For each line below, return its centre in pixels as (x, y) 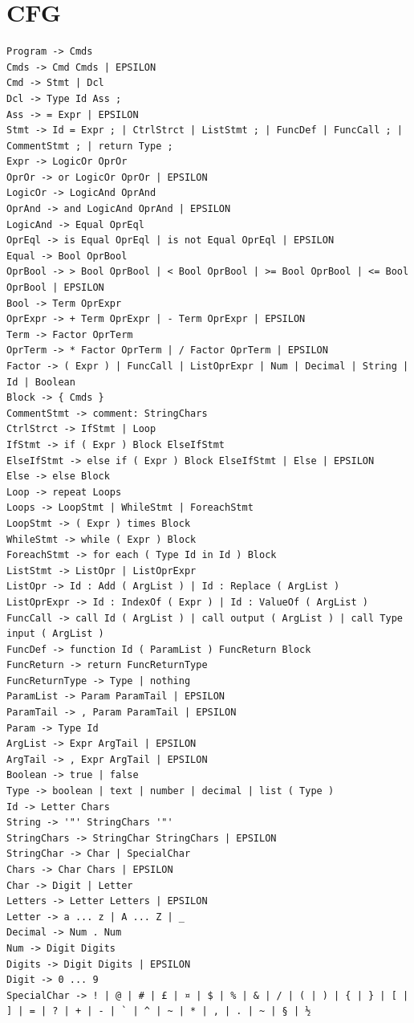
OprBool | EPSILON (55, 288)
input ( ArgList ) (55, 634)
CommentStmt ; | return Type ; (90, 146)
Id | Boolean (41, 382)
